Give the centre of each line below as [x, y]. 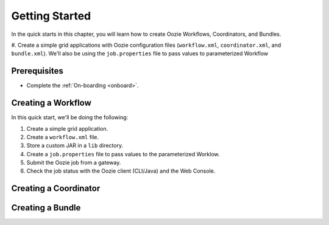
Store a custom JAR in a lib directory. [75, 145]
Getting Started [51, 16]
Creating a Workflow [51, 103]
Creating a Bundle [46, 208]
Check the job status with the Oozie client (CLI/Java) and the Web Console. [121, 171]
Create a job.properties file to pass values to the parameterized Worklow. [123, 154]
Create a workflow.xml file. [63, 137]
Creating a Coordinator [56, 189]
